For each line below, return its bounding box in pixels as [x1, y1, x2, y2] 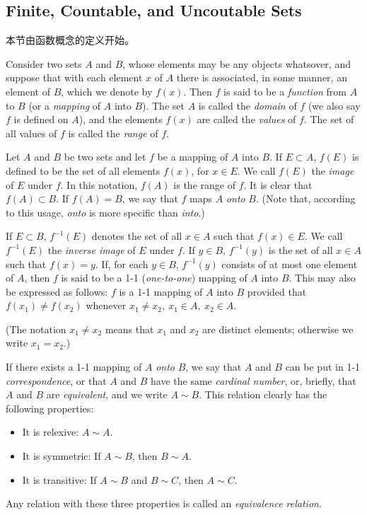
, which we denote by [61, 83, 153, 98]
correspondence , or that [6, 373, 107, 388]
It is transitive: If [22, 472, 97, 487]
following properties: [6, 400, 94, 415]
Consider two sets [6, 56, 82, 71]
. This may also [289, 270, 356, 285]
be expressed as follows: [6, 284, 108, 299]
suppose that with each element [6, 70, 143, 85]
